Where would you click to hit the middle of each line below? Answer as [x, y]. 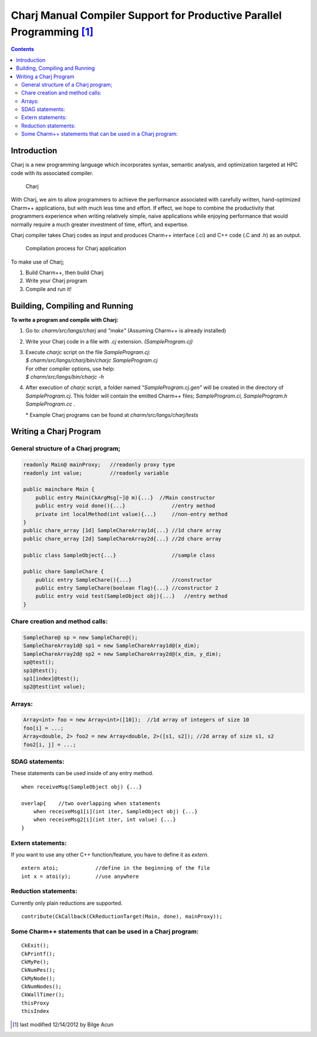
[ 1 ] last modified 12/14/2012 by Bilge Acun [63, 1024]
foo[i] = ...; [43, 728]
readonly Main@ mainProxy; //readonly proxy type [99, 465]
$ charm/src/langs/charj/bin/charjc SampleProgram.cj [92, 361]
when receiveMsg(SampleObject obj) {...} [82, 787]
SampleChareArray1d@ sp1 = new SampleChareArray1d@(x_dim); [112, 646]
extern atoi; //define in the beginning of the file [116, 868]
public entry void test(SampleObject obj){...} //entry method [131, 596]
